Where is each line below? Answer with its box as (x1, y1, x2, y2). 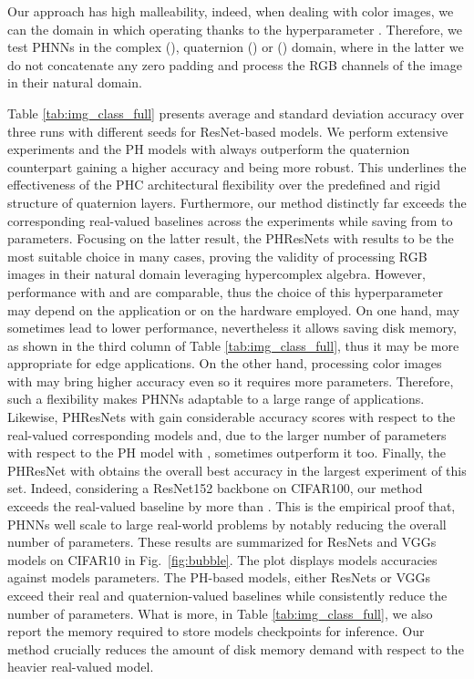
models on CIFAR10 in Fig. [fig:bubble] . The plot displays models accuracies (7, 550, 438, 569)
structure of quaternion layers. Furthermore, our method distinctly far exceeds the (7, 192, 467, 211)
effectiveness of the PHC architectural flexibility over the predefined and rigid (7, 175, 440, 194)
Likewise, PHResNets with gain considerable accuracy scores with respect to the (7, 407, 456, 427)
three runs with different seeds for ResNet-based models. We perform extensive (7, 121, 448, 140)
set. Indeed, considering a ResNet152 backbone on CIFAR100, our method (7, 478, 423, 498)
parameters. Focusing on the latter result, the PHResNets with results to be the (7, 229, 454, 248)
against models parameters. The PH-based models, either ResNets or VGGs (7, 568, 431, 587)
